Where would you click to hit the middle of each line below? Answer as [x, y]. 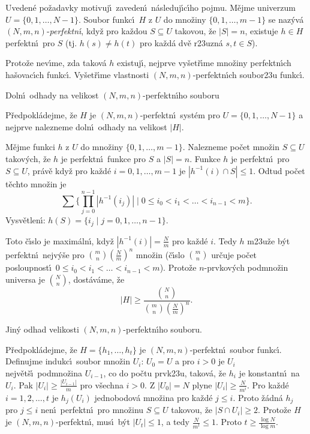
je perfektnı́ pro [260, 158]
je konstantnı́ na [269, 372]
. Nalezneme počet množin [231, 147]
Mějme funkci [30, 147]
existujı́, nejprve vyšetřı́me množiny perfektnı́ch [204, 63]
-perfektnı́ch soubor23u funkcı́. [249, 74]
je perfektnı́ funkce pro [103, 158]
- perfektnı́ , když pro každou [97, 31]
